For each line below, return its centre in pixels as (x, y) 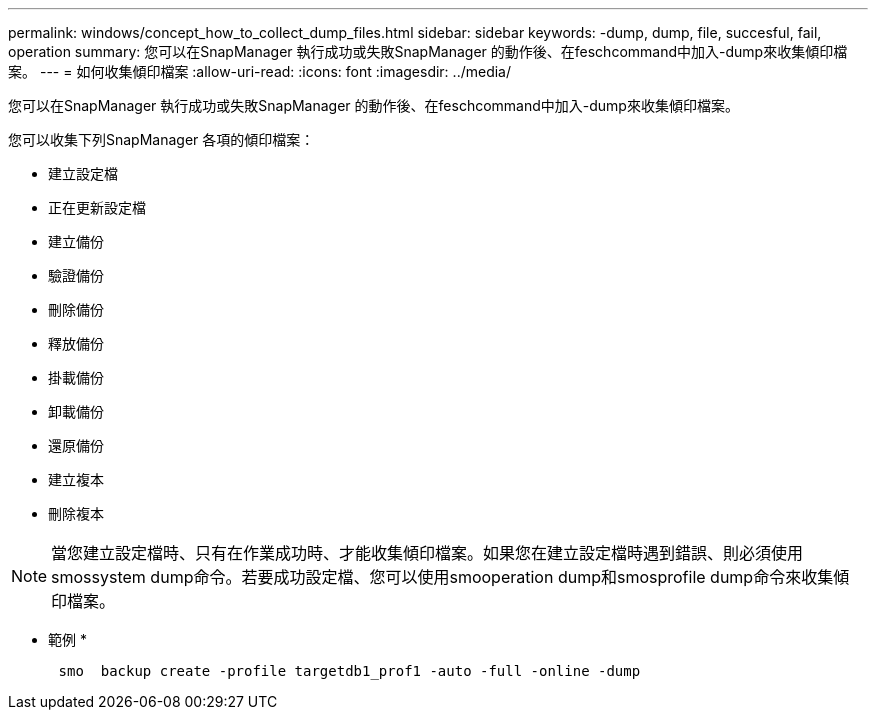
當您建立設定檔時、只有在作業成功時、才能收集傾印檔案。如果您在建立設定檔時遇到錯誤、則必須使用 (427, 553)
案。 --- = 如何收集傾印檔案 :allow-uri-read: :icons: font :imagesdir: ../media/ (260, 71)
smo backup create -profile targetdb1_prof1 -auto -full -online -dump (349, 671)
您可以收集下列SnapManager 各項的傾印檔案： (161, 139)
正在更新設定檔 (97, 207)
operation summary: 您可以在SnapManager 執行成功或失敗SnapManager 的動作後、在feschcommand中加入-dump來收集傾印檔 (428, 51)
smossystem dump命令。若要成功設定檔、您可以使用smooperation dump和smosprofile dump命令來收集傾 (450, 577)
